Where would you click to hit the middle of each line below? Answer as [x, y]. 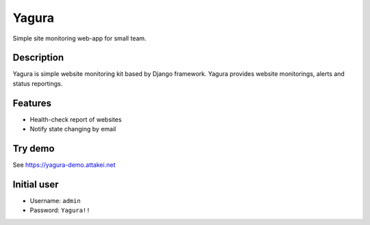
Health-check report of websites [76, 119]
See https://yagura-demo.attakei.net [64, 165]
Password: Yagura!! [60, 210]
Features [32, 103]
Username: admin [56, 200]
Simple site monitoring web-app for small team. [79, 38]
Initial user [36, 184]
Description [38, 58]
